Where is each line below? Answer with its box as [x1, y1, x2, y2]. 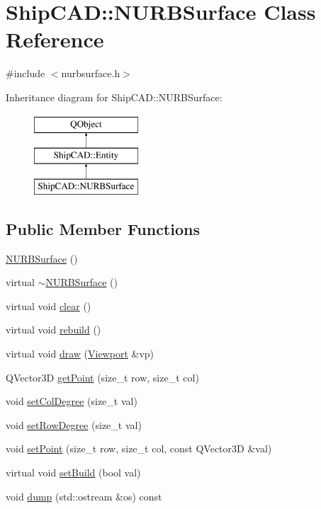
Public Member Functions [6, 217, 200, 239]
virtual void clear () [6, 298, 91, 313]
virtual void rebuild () [6, 322, 101, 337]
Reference [6, 25, 104, 54]
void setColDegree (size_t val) [6, 394, 137, 408]
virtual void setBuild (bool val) [6, 465, 141, 480]
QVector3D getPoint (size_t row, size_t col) [6, 370, 199, 384]
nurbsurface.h [61, 66, 120, 81]
